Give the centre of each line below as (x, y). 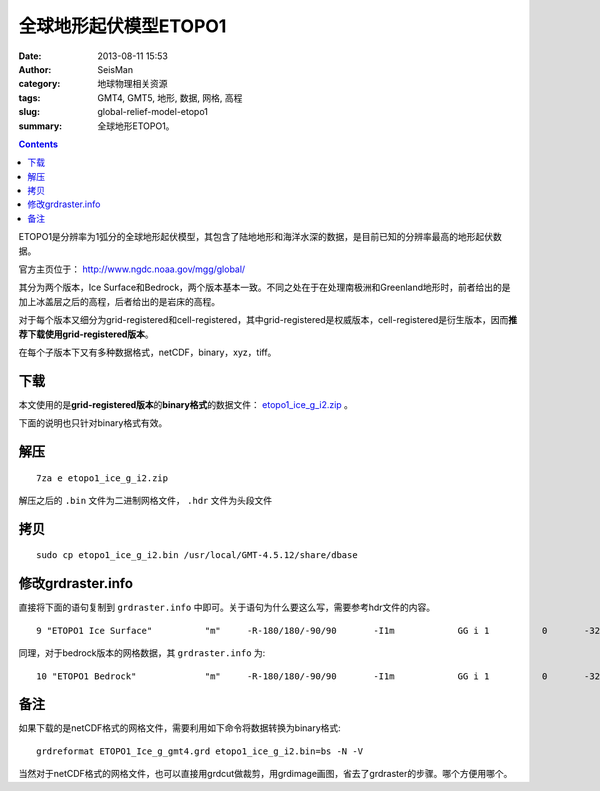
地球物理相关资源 (132, 84)
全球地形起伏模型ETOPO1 (122, 26)
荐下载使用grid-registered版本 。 (86, 334)
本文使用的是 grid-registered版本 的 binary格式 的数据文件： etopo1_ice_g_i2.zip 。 (186, 404)
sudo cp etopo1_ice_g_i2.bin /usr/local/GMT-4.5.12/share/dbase (197, 555)
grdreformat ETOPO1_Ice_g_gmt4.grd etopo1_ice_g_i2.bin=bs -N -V (200, 751)
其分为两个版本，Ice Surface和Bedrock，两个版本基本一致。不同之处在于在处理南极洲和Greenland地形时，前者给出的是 (264, 287)
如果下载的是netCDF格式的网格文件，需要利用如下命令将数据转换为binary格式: (180, 728)
